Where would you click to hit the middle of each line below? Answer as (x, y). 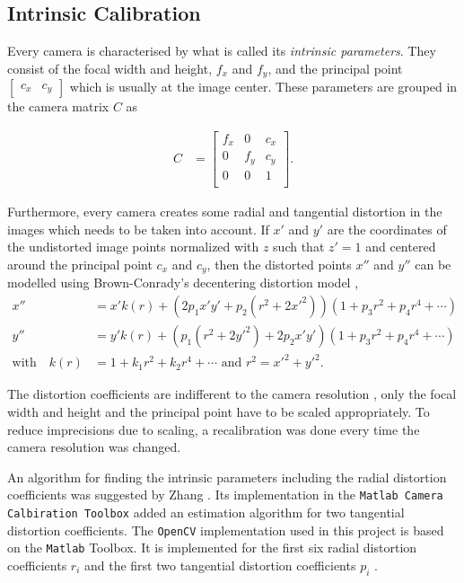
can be (433, 264)
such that (299, 247)
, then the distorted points (279, 264)
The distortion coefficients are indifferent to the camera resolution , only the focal (232, 394)
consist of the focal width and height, (110, 68)
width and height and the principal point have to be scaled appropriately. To (219, 411)
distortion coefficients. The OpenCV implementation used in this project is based (226, 530)
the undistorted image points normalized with (133, 247)
